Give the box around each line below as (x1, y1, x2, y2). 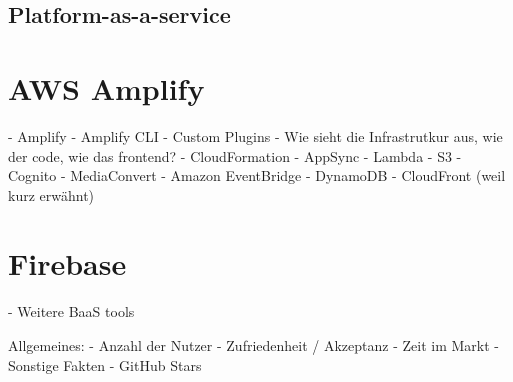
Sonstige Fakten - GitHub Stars (8, 354, 202, 375)
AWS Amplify (8, 67, 205, 108)
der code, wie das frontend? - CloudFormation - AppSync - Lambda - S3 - (8, 145, 462, 166)
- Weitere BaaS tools (8, 301, 135, 322)
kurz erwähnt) (8, 184, 95, 205)
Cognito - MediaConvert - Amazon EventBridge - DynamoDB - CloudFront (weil (8, 165, 506, 186)
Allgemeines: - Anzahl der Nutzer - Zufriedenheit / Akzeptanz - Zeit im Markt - (8, 335, 499, 355)
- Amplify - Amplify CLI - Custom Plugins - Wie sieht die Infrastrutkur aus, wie (8, 125, 503, 146)
